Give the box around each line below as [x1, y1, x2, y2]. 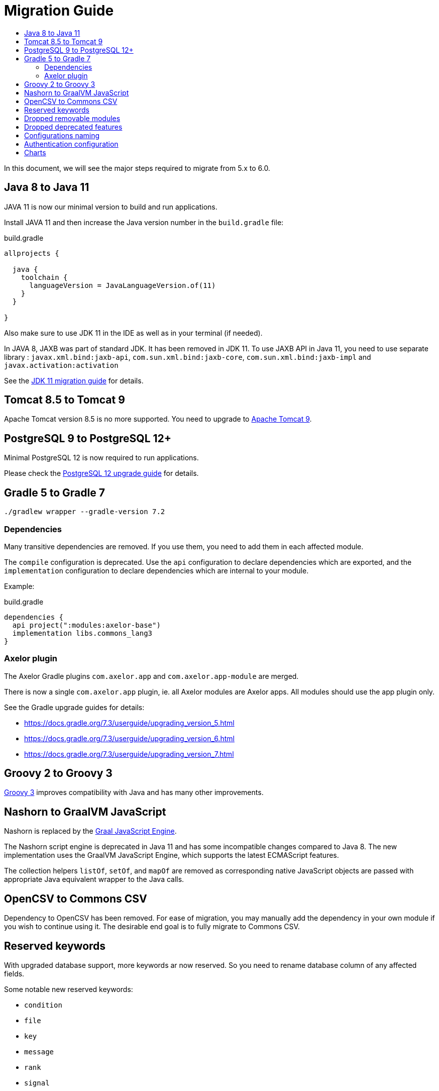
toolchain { [21, 273, 68, 281]
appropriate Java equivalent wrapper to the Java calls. [4, 875, 184, 884]
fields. [4, 969, 25, 978]
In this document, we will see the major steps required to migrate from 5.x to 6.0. [4, 163, 270, 172]
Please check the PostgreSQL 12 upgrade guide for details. [4, 469, 199, 478]
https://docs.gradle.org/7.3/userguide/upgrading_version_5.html [24, 718, 235, 727]
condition [24, 1001, 62, 1009]
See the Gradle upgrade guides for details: [4, 703, 145, 712]
